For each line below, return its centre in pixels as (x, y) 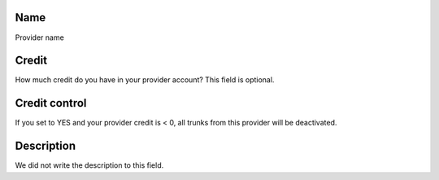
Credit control (51, 103)
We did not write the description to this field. (89, 165)
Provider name (39, 37)
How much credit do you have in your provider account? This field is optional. (145, 80)
